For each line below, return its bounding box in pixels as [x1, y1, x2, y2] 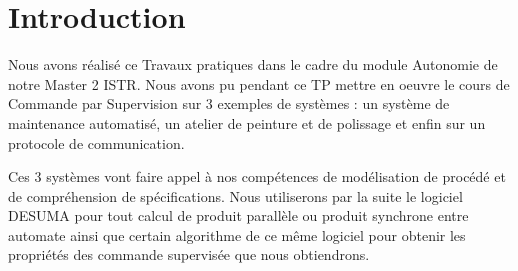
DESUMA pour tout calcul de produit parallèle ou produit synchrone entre [8, 205, 469, 226]
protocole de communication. [8, 132, 185, 153]
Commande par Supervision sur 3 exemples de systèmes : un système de [8, 93, 450, 114]
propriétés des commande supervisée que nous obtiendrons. [8, 244, 370, 265]
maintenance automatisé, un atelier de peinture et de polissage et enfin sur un [8, 112, 486, 133]
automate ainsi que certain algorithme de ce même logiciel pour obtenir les [8, 224, 466, 245]
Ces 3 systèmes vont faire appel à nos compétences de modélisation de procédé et [8, 166, 506, 187]
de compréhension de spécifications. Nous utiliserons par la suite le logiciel [8, 185, 463, 206]
